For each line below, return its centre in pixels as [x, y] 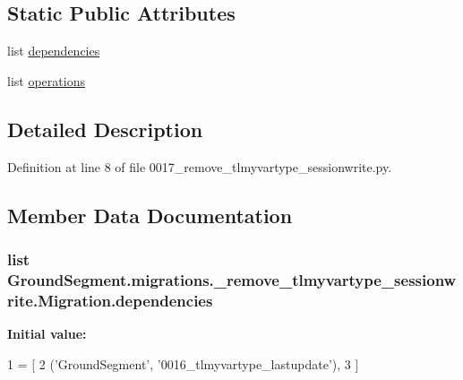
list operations [46, 80]
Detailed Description [105, 129]
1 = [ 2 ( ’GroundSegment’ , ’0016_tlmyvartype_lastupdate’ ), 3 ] [183, 363]
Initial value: [47, 334]
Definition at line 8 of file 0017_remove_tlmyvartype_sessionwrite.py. [200, 166]
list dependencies [54, 51]
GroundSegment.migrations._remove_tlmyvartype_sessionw [232, 279]
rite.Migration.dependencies [110, 300]
